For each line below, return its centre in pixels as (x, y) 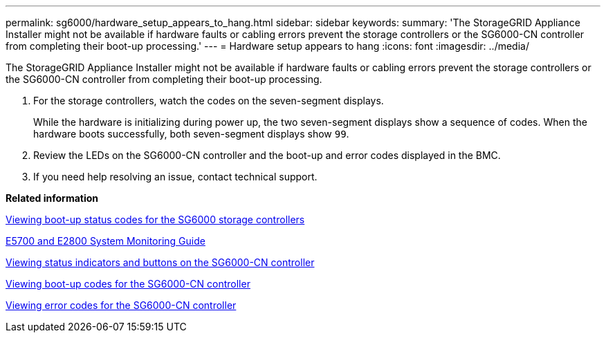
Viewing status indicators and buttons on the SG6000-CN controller (160, 262)
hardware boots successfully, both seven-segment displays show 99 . (191, 134)
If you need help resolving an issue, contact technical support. (175, 177)
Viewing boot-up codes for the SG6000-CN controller (128, 284)
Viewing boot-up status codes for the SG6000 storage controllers (155, 219)
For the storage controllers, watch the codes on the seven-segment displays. (209, 101)
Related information (52, 198)
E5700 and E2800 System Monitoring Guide (105, 241)
